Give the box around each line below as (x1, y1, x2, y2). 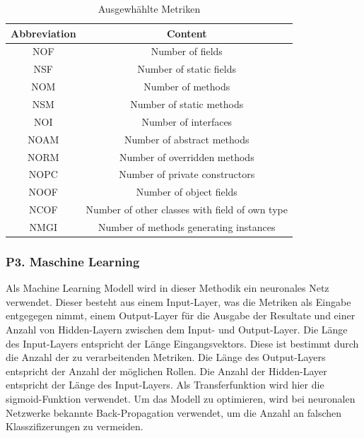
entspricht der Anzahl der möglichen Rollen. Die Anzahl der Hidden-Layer (6, 363, 327, 378)
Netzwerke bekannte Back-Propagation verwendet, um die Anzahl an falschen (6, 405, 342, 420)
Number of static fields (137, 61, 236, 76)
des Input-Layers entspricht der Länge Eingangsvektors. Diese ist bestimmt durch (6, 336, 359, 350)
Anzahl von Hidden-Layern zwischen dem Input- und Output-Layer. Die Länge (6, 321, 348, 336)
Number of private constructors (119, 167, 255, 182)
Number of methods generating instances (98, 219, 276, 234)
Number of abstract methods (124, 131, 249, 146)
